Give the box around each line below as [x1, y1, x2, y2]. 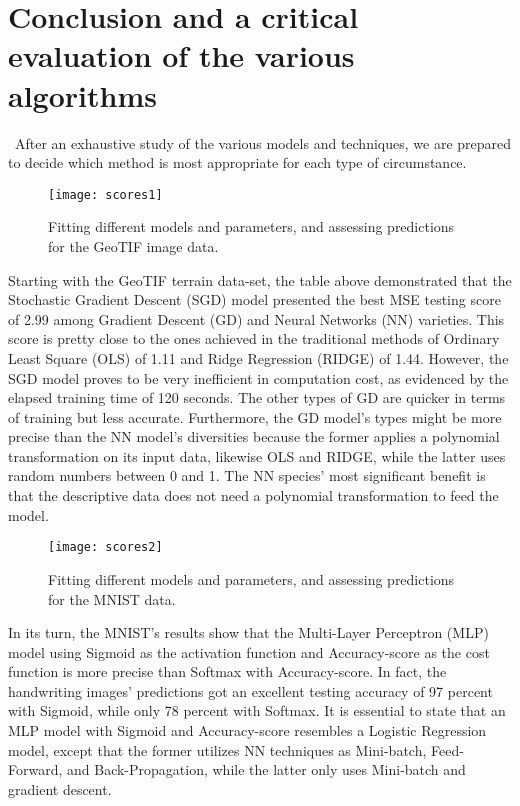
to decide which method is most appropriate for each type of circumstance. [8, 152, 467, 173]
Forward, [8, 759, 63, 780]
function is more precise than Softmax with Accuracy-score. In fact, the [8, 661, 447, 682]
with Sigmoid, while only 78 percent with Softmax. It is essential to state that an [8, 700, 506, 721]
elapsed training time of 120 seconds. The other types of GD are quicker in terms [8, 387, 506, 408]
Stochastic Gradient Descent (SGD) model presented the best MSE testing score [8, 289, 501, 310]
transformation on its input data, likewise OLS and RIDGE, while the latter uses [8, 445, 506, 466]
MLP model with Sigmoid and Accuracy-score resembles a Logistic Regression [8, 720, 487, 741]
